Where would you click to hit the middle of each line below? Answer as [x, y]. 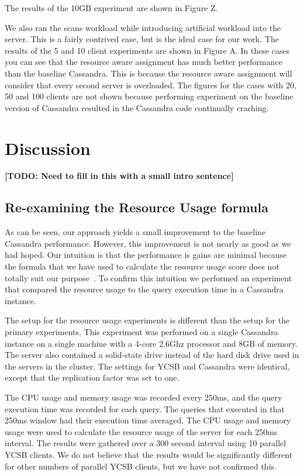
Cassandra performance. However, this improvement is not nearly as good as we [148, 243]
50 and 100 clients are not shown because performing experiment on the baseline [149, 96]
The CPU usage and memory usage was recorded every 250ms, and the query [144, 397]
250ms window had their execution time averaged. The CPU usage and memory [148, 420]
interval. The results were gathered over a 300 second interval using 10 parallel [146, 443]
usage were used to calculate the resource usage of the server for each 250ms [141, 431]
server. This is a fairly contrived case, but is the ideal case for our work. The [142, 39]
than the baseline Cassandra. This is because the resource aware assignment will [148, 73]
